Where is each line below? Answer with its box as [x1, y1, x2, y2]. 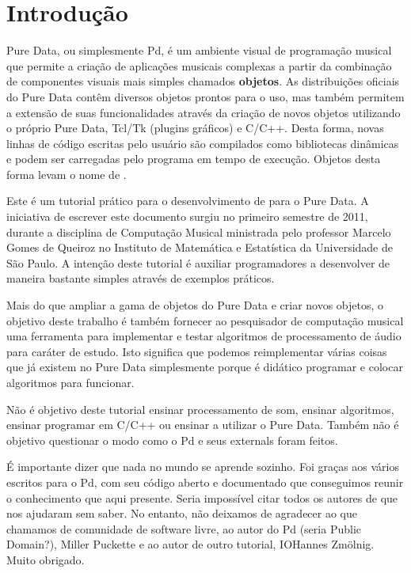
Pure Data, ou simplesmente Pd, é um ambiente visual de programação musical [6, 42, 392, 59]
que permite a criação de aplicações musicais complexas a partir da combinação [6, 57, 392, 74]
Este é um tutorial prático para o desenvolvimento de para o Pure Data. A [6, 192, 369, 209]
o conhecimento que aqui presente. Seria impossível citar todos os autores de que [6, 489, 398, 506]
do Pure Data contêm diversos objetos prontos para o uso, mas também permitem [6, 88, 405, 104]
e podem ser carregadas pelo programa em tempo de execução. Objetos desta [6, 150, 381, 167]
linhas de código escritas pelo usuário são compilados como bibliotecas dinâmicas [6, 135, 399, 151]
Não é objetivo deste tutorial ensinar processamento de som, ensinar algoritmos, [6, 400, 394, 417]
